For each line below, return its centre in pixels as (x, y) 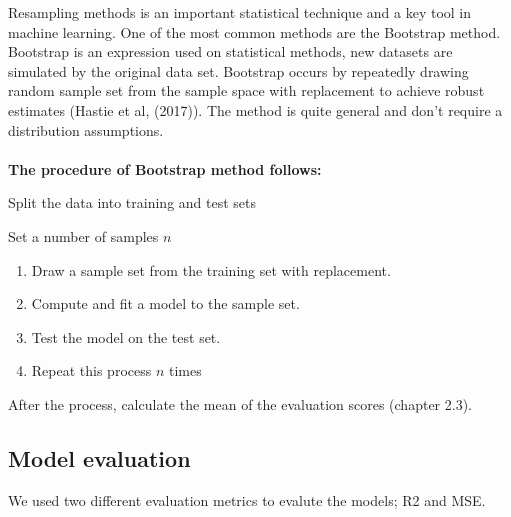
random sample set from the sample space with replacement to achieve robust (246, 90)
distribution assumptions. (86, 129)
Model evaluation (99, 457)
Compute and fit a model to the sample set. (165, 303)
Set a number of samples (83, 235)
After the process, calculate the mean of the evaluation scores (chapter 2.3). (240, 403)
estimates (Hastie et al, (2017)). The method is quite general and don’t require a (255, 109)
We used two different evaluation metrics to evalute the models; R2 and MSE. (247, 499)
